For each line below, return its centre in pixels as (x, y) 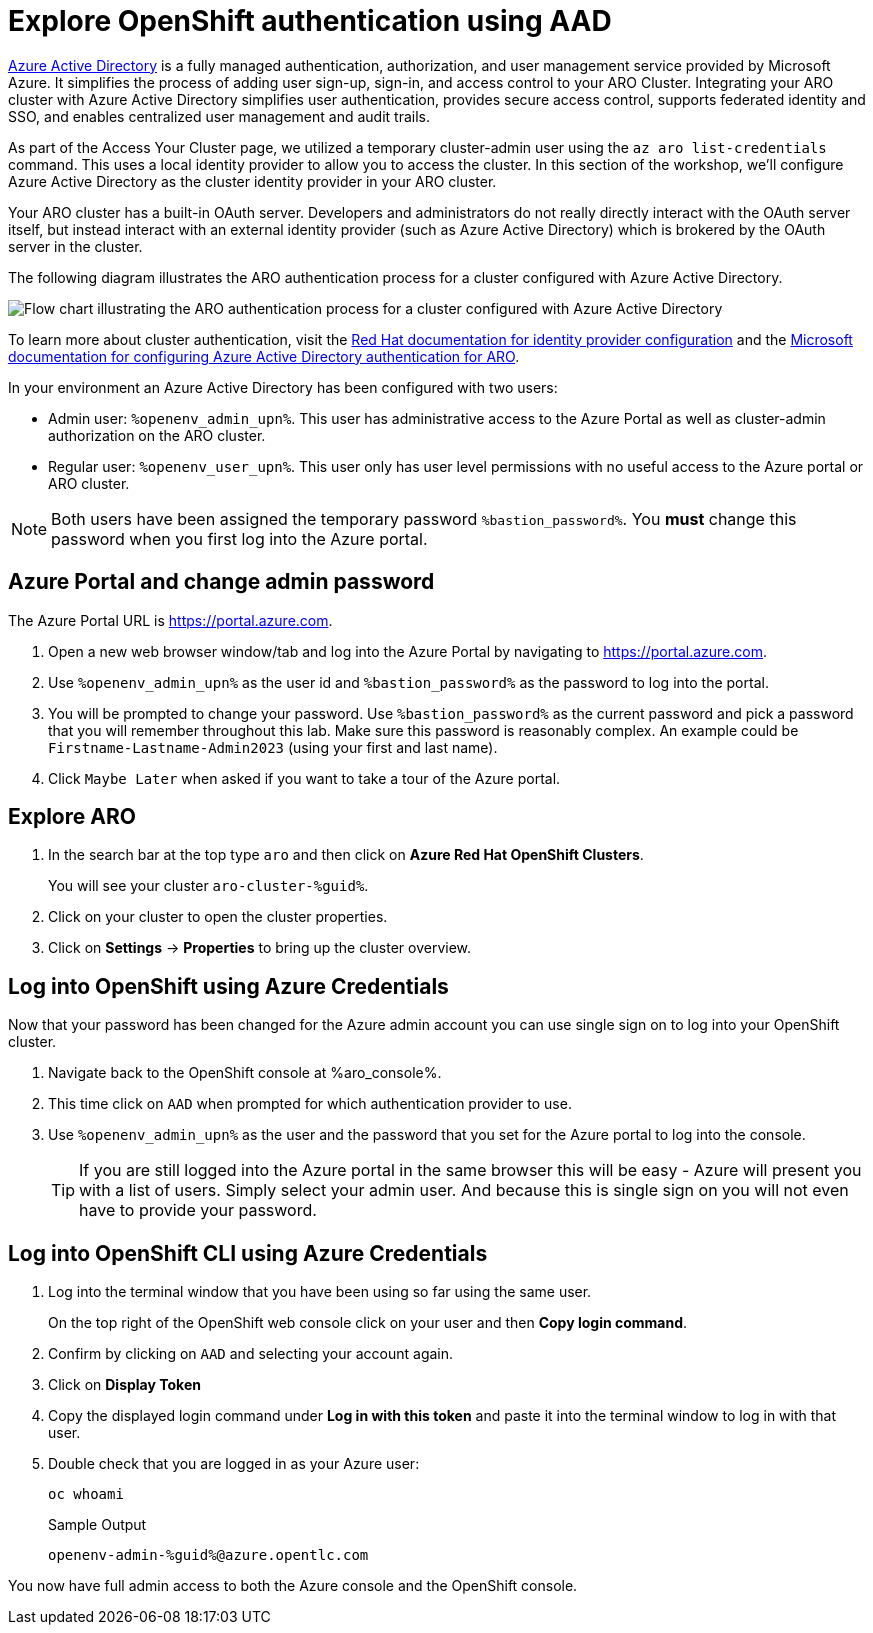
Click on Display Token (124, 1385)
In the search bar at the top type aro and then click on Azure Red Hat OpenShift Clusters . (346, 855)
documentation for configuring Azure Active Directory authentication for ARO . (264, 356)
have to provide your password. (198, 1210)
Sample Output (97, 1525)
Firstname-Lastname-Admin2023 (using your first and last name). (273, 747)
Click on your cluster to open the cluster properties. (218, 917)
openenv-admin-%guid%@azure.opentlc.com (208, 1555)
